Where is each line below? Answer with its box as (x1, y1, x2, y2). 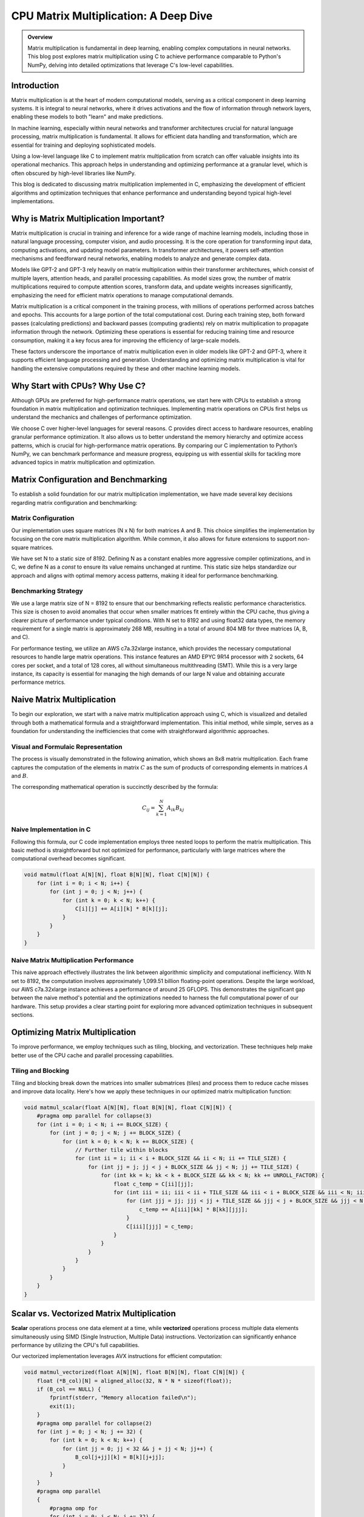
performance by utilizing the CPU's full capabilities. (11, 1341, 140, 1348)
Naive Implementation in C (11, 825, 91, 834)
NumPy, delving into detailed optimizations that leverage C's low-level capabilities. (27, 61, 234, 69)
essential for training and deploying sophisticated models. (11, 141, 156, 149)
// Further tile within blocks (75, 1147, 168, 1153)
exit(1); (49, 1402, 76, 1410)
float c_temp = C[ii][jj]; (113, 1180, 194, 1188)
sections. (11, 1011, 35, 1019)
